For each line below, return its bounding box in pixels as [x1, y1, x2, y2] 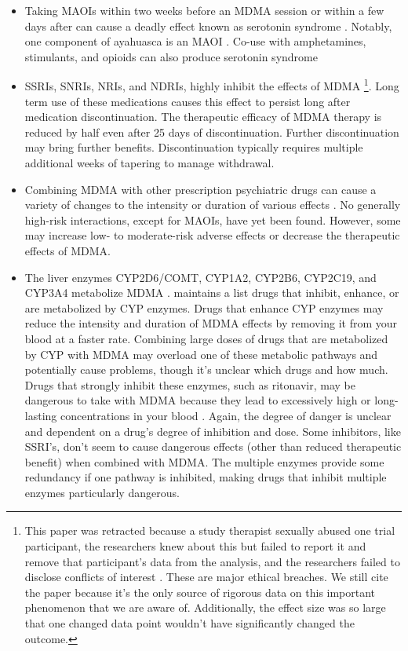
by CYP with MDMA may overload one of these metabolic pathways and [24, 346, 378, 362]
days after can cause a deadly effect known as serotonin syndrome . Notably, [24, 17, 392, 34]
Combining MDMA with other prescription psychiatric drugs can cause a [24, 181, 377, 197]
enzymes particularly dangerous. [24, 484, 180, 500]
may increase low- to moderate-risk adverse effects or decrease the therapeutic [24, 227, 400, 243]
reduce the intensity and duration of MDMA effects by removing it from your [24, 315, 398, 331]
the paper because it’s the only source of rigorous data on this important [24, 583, 376, 600]
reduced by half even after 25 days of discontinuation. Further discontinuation [24, 123, 399, 140]
